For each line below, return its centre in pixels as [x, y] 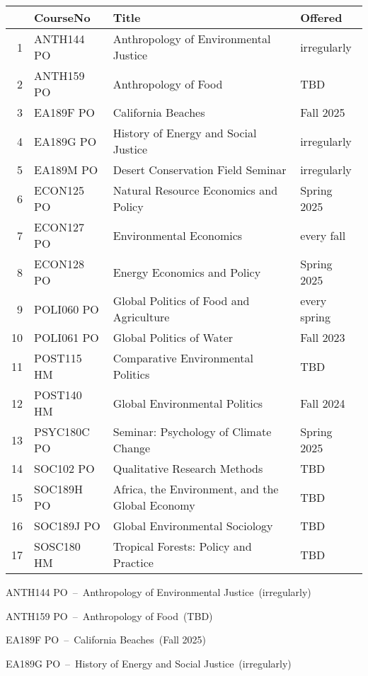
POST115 [58, 358]
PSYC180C [62, 431]
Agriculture [141, 317]
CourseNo [62, 17]
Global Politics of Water [173, 337]
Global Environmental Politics [188, 403]
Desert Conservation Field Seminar [200, 170]
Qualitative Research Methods [188, 468]
